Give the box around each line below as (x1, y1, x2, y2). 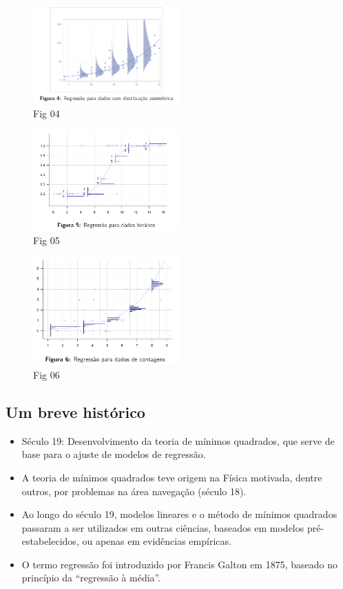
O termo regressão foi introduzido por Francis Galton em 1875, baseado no (21, 557, 337, 571)
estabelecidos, (21, 534, 79, 548)
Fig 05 (33, 232, 60, 247)
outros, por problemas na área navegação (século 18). (21, 483, 247, 498)
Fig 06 (33, 367, 60, 381)
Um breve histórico (6, 401, 145, 422)
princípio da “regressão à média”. (21, 570, 161, 585)
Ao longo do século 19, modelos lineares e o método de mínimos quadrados (21, 507, 337, 521)
